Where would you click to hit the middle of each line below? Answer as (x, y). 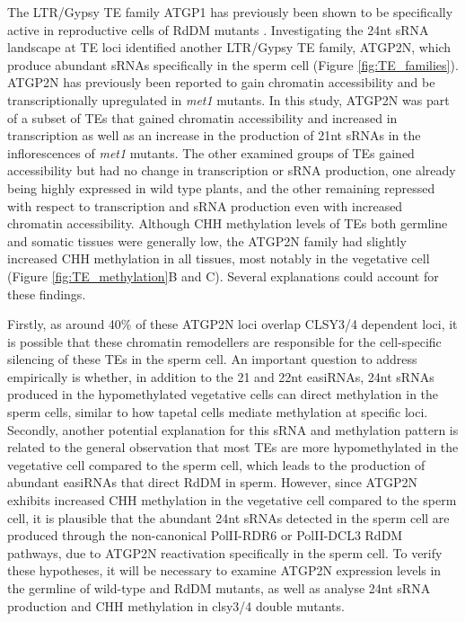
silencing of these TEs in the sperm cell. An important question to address (212, 359)
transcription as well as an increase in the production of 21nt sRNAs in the (214, 135)
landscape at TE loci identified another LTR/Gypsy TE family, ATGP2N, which (229, 47)
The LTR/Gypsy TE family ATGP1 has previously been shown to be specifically (230, 12)
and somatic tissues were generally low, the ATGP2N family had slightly (207, 240)
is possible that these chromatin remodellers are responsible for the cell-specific (224, 341)
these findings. (47, 293)
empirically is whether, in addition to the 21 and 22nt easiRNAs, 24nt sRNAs (221, 376)
